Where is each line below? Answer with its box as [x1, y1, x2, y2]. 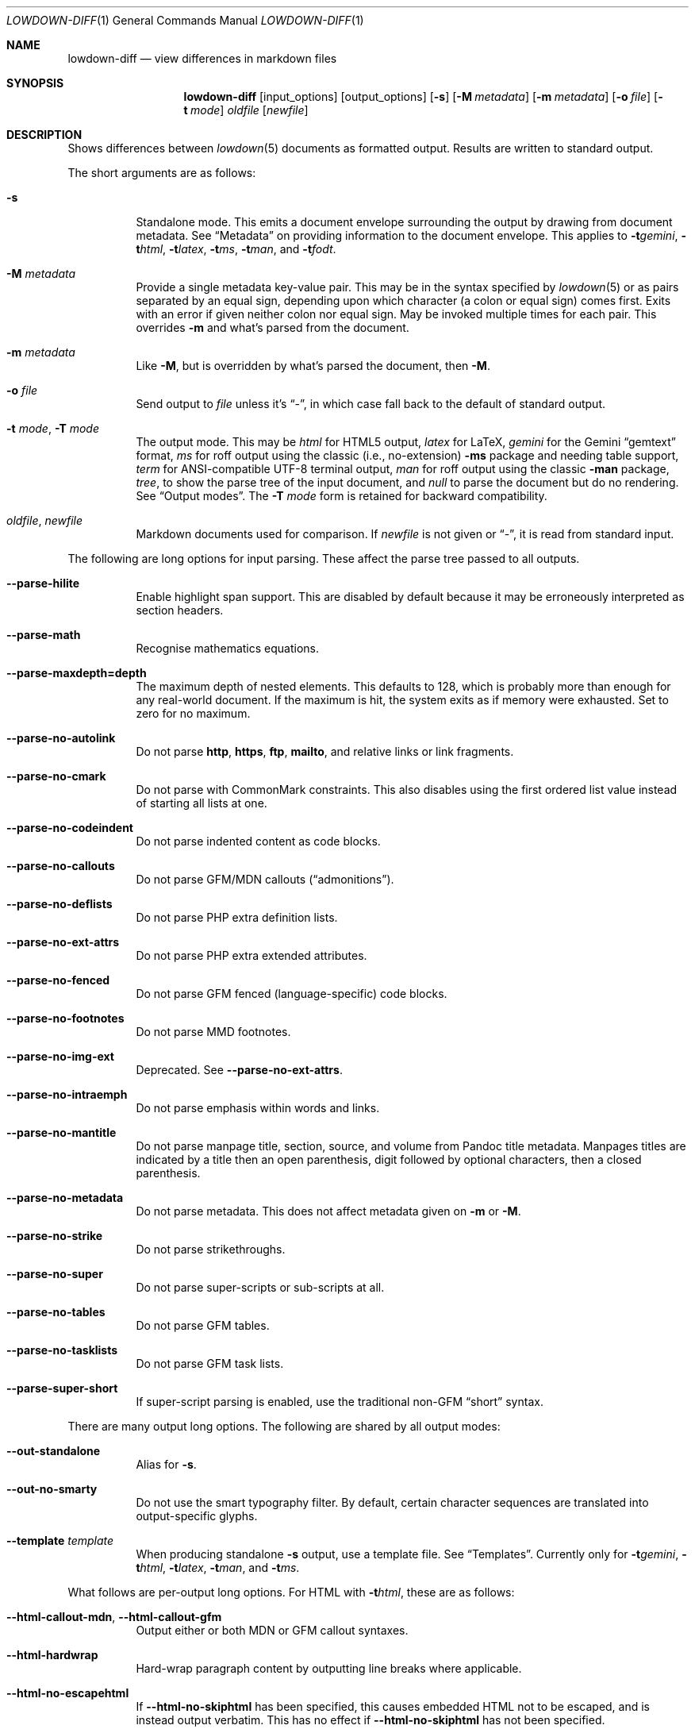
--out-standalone [6, 1444, 101, 1458]
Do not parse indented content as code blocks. [136, 834, 381, 848]
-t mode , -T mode [6, 422, 99, 435]
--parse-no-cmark [6, 769, 106, 783]
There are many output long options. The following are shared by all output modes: [67, 1419, 501, 1433]
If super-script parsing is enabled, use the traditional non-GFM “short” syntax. [136, 1395, 543, 1408]
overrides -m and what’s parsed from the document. [136, 321, 409, 334]
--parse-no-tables [6, 1305, 106, 1319]
